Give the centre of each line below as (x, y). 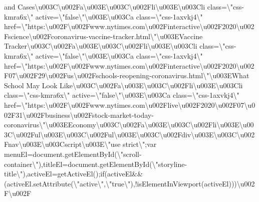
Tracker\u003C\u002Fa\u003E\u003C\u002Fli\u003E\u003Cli (101, 46)
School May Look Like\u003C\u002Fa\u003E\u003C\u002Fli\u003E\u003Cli (123, 85)
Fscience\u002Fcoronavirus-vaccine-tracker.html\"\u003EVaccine (103, 36)
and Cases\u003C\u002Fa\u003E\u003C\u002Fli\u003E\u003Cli (105, 7)
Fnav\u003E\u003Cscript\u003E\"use (62, 144)
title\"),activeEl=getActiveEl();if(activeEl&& (73, 174)
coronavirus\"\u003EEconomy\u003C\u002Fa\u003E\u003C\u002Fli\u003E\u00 (129, 125)
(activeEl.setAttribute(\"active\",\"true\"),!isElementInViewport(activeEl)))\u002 (129, 183)
